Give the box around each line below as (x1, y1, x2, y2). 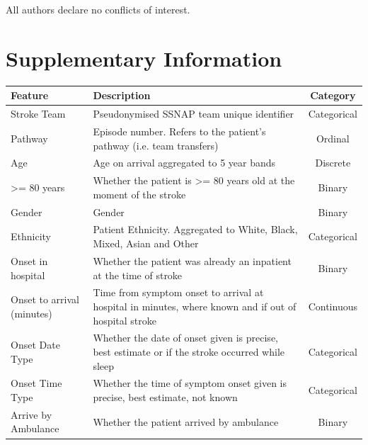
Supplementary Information (6, 43, 282, 72)
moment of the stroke (93, 186, 186, 201)
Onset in (11, 253, 48, 268)
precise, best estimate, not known (93, 390, 238, 404)
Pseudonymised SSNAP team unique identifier (93, 106, 294, 121)
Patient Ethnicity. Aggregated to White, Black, (93, 222, 298, 237)
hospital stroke (93, 312, 157, 327)
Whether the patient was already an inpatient (93, 253, 292, 268)
